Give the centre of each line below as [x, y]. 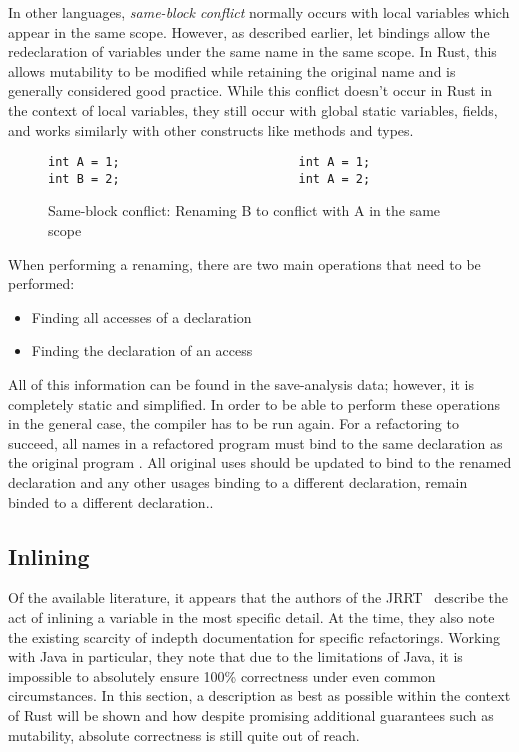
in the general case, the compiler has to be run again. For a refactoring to [233, 423]
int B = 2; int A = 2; [209, 178]
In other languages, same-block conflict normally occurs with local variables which [259, 12]
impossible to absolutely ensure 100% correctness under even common [222, 675]
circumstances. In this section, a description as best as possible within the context [259, 695]
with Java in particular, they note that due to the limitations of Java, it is [235, 656]
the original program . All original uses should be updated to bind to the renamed [260, 462]
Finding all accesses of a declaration [141, 316]
